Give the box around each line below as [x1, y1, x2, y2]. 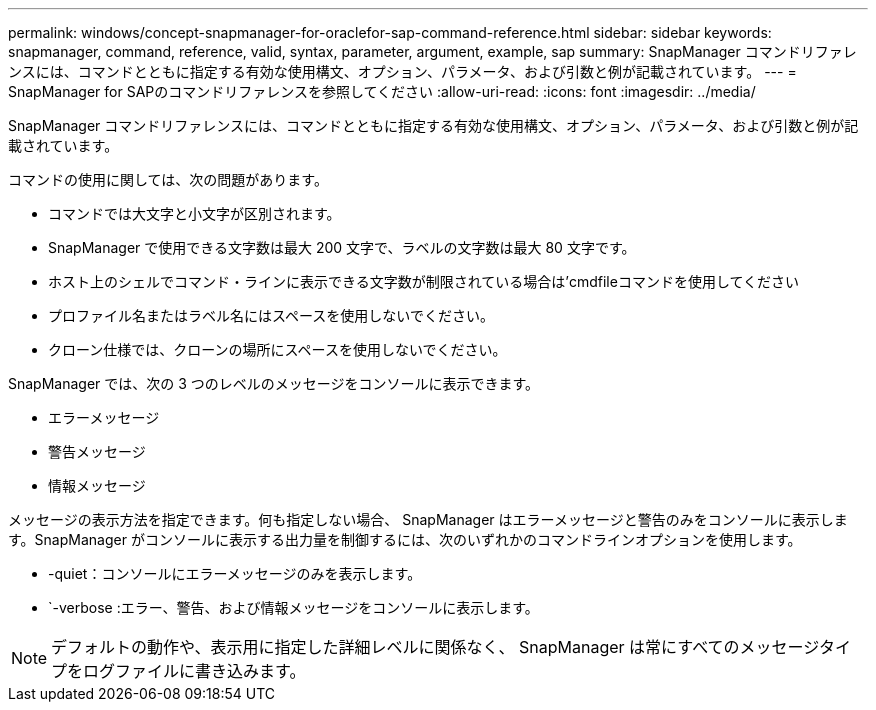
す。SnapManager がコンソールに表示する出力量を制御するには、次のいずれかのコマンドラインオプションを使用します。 [8, 531, 802, 548]
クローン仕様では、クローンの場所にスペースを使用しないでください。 [48, 341, 507, 358]
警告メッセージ [48, 443, 146, 460]
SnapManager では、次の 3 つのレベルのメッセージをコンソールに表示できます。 [8, 375, 540, 392]
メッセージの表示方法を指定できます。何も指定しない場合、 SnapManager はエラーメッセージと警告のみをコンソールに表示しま [8, 511, 848, 528]
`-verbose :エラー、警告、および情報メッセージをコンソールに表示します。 [48, 599, 539, 616]
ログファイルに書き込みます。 [83, 661, 306, 681]
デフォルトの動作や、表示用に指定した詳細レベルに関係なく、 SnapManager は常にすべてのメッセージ [51, 637, 819, 657]
